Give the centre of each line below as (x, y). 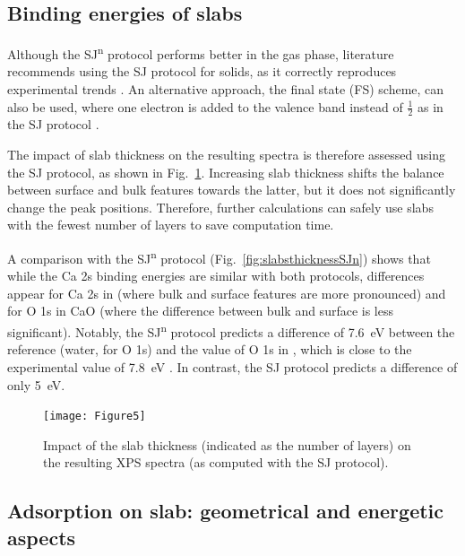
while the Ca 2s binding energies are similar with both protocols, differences (216, 276)
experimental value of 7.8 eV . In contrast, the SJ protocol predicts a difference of (232, 366)
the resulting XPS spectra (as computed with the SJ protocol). (216, 462)
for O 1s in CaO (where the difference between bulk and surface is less (200, 311)
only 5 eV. (36, 384)
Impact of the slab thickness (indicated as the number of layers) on (227, 444)
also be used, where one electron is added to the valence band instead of (205, 106)
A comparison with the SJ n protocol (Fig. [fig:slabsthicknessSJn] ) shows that (219, 257)
